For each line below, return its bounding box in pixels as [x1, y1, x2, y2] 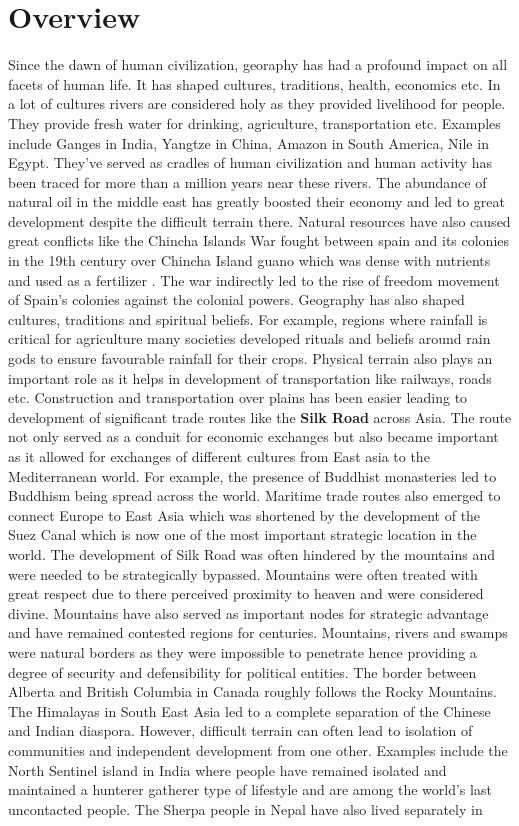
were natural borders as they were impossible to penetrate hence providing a [8, 641, 477, 662]
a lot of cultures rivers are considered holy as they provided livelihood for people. [8, 93, 506, 114]
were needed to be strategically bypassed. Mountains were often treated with [8, 563, 478, 584]
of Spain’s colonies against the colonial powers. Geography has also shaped [8, 289, 465, 310]
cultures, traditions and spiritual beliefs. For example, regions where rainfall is [8, 308, 488, 329]
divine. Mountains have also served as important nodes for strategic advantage [8, 602, 489, 623]
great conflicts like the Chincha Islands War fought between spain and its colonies [8, 230, 510, 251]
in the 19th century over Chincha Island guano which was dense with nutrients [8, 250, 491, 271]
